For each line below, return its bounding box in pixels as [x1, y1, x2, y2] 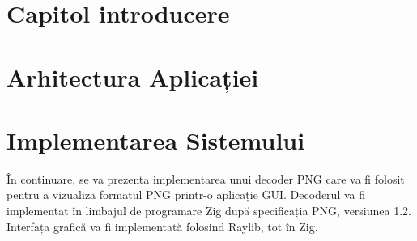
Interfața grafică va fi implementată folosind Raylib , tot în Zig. [6, 218, 318, 235]
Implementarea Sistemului [6, 123, 305, 156]
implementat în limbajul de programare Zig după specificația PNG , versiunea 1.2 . [6, 202, 412, 219]
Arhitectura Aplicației [6, 60, 259, 93]
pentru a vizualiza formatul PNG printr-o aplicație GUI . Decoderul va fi [6, 186, 366, 203]
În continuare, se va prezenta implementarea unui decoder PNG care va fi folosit [6, 170, 405, 187]
